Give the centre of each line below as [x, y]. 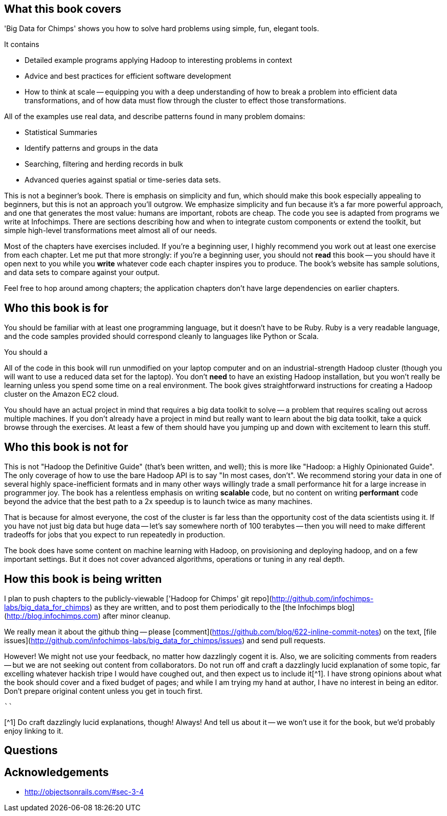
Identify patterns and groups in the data [91, 148]
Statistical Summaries [61, 132]
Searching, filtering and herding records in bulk [104, 164]
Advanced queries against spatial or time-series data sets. [123, 180]
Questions [31, 751]
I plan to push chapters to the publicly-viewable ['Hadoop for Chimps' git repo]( [138, 598]
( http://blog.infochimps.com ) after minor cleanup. [87, 616]
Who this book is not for [66, 447]
